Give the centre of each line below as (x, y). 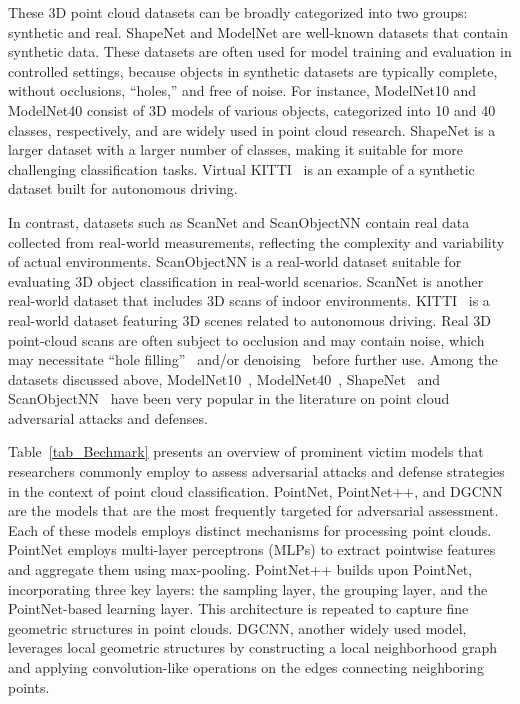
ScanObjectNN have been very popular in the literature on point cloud (229, 398)
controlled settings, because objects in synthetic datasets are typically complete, (253, 70)
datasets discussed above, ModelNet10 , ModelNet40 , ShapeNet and (224, 378)
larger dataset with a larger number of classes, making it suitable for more (235, 149)
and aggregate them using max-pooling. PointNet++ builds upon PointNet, (240, 569)
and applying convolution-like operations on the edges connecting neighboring (246, 667)
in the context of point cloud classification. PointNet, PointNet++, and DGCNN (255, 490)
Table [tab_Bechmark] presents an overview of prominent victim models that (246, 451)
